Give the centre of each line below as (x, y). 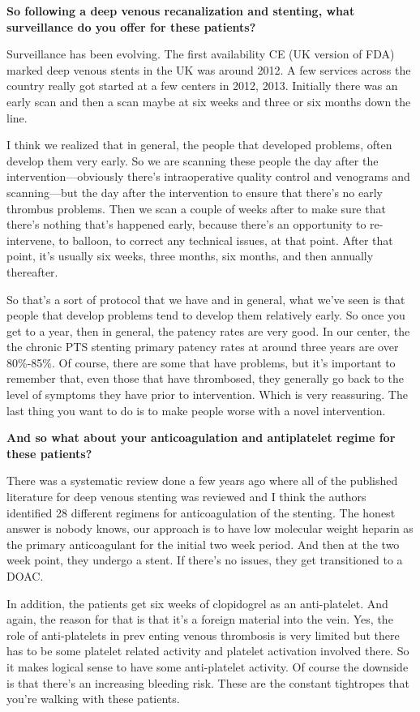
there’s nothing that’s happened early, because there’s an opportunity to (186, 224)
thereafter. (32, 271)
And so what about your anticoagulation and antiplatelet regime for (201, 437)
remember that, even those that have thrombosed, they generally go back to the (205, 378)
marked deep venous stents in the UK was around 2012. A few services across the (209, 69)
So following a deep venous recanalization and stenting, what (181, 11)
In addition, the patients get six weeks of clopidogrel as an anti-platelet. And (197, 603)
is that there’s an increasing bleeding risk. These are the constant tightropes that (208, 682)
